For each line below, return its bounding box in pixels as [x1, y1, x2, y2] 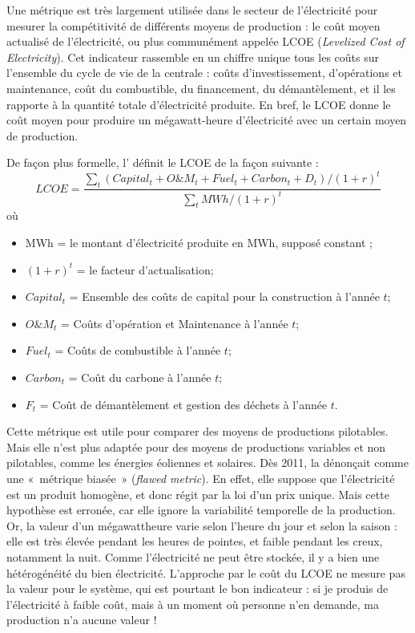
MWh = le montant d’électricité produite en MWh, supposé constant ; [25, 234, 373, 250]
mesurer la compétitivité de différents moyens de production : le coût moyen [6, 17, 381, 34]
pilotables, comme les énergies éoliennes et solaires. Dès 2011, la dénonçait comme [6, 454, 409, 471]
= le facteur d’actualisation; [76, 261, 214, 278]
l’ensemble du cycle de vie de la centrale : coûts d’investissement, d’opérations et [6, 64, 402, 81]
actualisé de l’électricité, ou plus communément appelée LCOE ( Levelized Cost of [6, 33, 405, 50]
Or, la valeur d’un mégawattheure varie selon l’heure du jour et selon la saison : [6, 517, 397, 534]
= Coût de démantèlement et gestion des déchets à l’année [39, 396, 328, 412]
